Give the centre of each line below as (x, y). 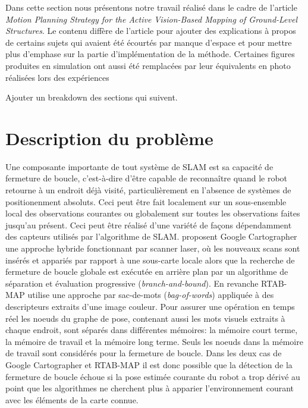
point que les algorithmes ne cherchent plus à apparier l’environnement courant (150, 388)
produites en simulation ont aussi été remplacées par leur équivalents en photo (148, 65)
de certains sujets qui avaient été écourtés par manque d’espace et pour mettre (149, 42)
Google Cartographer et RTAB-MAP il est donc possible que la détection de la (149, 364)
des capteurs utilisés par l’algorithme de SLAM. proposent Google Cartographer (151, 236)
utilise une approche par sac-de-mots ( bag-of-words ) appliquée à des (151, 295)
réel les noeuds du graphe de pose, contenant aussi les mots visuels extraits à (145, 318)
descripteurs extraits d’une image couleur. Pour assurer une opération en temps (150, 306)
